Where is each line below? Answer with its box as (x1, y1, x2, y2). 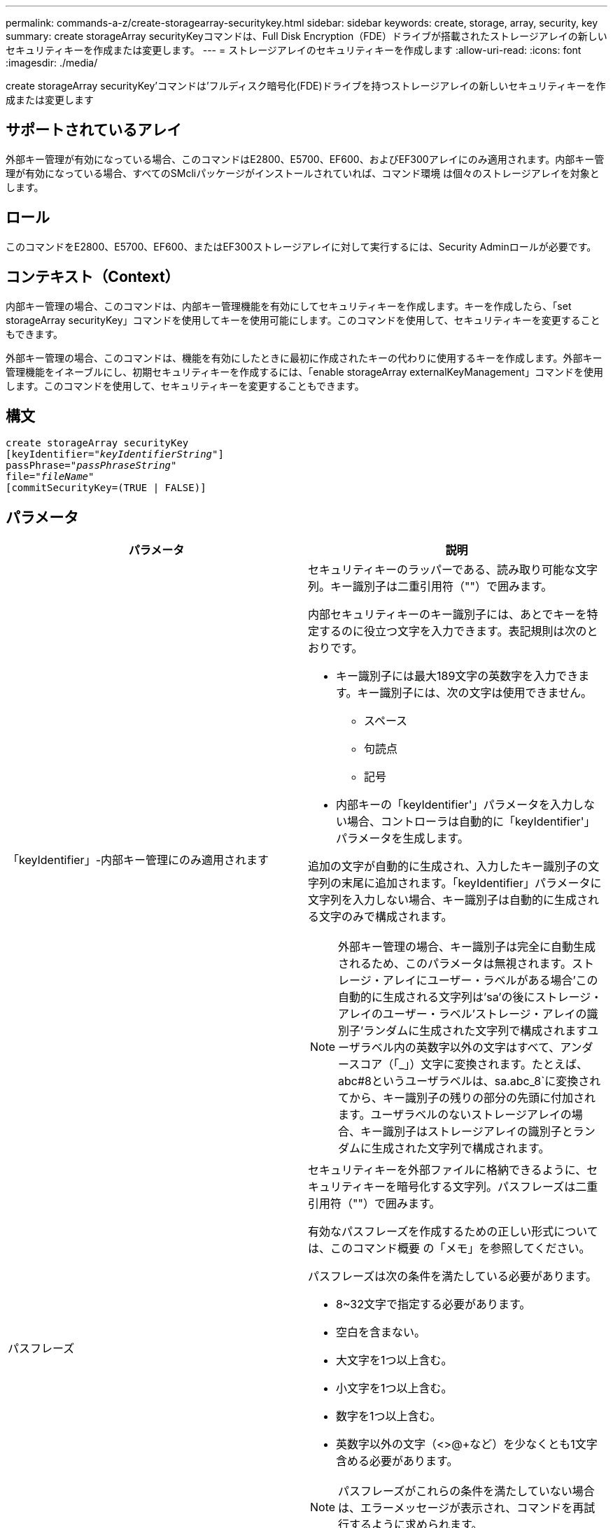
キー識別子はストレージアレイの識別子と (360, 1124, 573, 1139)
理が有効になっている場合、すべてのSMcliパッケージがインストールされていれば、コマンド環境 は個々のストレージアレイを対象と (6, 167, 600, 179)
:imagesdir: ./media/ (6, 57, 98, 69)
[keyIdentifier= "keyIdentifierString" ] (6, 448, 224, 460)
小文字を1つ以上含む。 (336, 1381, 453, 1396)
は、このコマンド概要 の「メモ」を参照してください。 (308, 1241, 591, 1256)
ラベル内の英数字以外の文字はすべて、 (360, 1040, 561, 1055)
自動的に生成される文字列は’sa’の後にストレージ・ (338, 990, 603, 1005)
